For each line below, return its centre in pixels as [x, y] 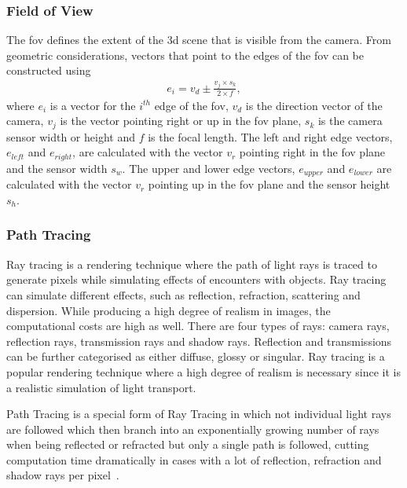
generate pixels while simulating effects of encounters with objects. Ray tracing [196, 279]
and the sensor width [57, 168]
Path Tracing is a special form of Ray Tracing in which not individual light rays [199, 414]
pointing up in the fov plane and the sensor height [269, 184]
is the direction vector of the [314, 105]
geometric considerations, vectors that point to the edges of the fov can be [185, 55]
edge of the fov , [191, 105]
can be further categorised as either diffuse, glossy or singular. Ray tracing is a [196, 356]
